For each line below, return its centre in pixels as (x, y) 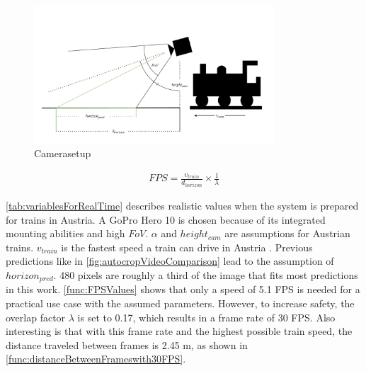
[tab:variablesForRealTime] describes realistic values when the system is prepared (182, 205)
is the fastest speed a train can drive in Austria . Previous (187, 247)
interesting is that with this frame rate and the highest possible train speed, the (179, 331)
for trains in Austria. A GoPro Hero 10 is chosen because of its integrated (166, 219)
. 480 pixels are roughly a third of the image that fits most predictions (206, 274)
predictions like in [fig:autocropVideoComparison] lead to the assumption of (170, 261)
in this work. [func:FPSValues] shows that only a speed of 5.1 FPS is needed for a (183, 289)
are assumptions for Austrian (287, 233)
